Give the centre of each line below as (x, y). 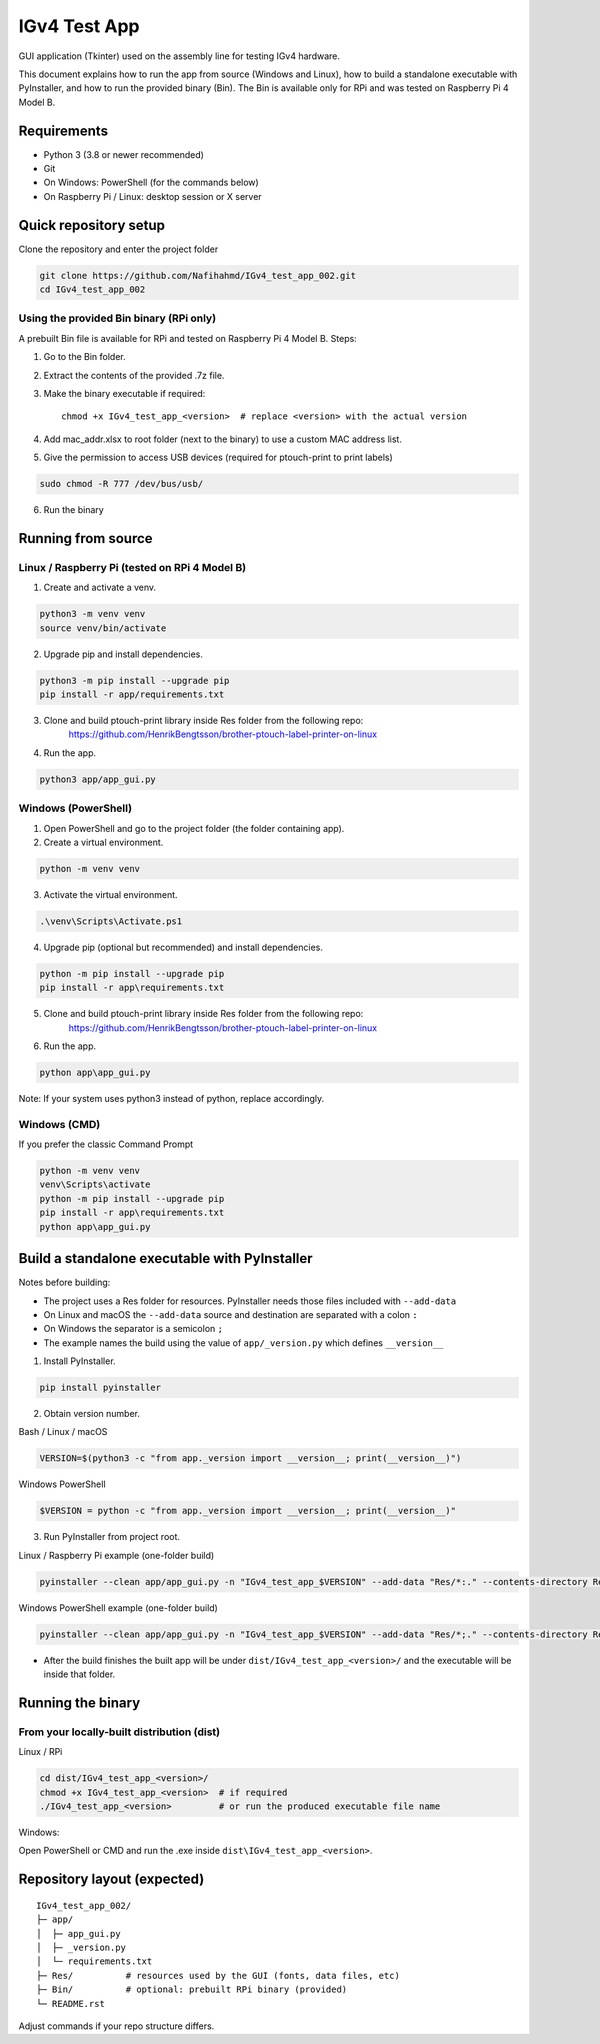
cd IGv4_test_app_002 (92, 289)
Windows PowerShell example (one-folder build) (118, 1607)
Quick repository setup (91, 225)
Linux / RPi (40, 1752)
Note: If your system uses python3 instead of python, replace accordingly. (171, 1098)
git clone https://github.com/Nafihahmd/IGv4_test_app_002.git (198, 275)
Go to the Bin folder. (84, 357)
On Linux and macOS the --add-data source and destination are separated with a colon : (231, 1314)
